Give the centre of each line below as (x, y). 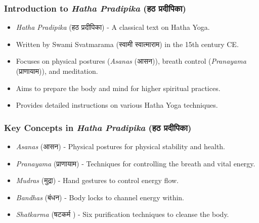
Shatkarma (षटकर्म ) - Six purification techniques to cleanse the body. (122, 214)
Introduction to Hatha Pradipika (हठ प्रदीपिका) (95, 8)
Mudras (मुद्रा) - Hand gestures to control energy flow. (97, 180)
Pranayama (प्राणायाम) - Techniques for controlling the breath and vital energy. (136, 163)
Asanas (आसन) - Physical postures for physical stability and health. (121, 146)
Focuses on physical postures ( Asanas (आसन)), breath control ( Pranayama (131, 61)
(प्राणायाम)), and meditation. (57, 71)
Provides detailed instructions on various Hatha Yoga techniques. (117, 105)
